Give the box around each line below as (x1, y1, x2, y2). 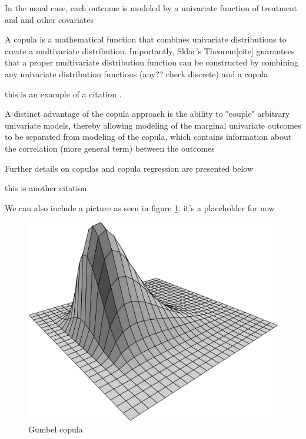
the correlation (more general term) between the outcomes (5, 142, 215, 154)
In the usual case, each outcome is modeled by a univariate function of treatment (5, 2, 297, 14)
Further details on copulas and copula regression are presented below (5, 162, 253, 174)
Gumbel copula (28, 423, 83, 435)
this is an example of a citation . (5, 87, 122, 100)
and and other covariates (5, 13, 94, 25)
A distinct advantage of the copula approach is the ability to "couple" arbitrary (5, 107, 290, 120)
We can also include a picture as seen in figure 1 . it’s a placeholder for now (5, 201, 275, 214)
